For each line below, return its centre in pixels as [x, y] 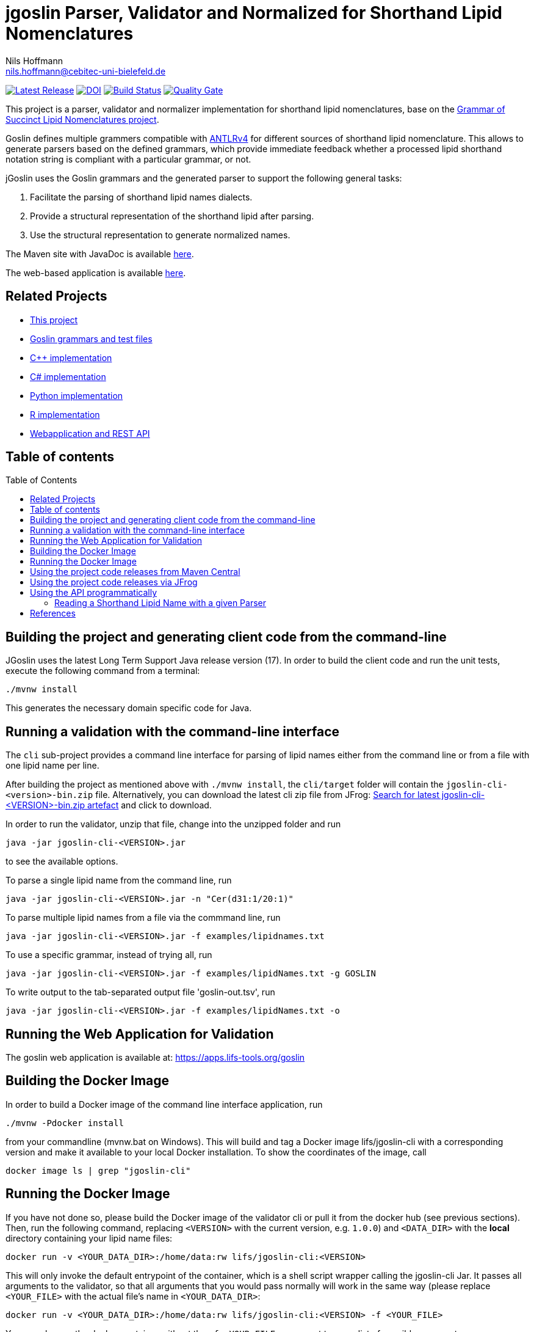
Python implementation [77, 395]
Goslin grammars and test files [91, 338]
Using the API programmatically [94, 593]
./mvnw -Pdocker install [65, 1123]
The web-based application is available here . [96, 273]
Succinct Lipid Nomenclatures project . [82, 119]
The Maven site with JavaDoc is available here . [100, 254]
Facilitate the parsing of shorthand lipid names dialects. [141, 197]
